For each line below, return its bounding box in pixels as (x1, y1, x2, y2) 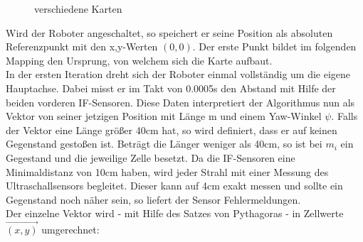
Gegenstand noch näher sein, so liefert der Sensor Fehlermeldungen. (6, 192, 301, 207)
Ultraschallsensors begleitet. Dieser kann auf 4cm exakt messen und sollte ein (6, 178, 343, 193)
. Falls (331, 109, 358, 123)
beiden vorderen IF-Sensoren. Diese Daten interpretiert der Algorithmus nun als (6, 94, 355, 109)
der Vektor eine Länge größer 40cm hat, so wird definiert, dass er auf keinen (6, 122, 337, 137)
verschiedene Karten (34, 1, 122, 16)
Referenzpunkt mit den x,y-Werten (6, 39, 158, 54)
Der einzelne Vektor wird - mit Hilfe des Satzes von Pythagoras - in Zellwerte (6, 206, 344, 221)
